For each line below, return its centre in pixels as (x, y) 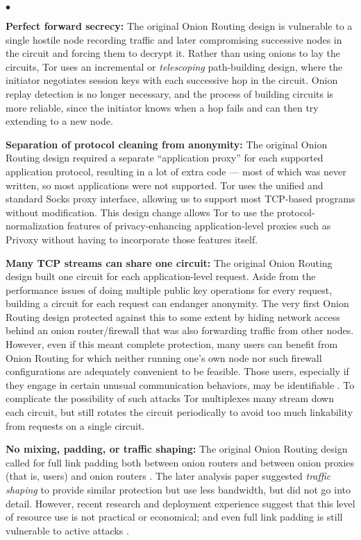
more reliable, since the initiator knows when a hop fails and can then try (162, 107)
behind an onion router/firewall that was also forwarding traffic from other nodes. (180, 330)
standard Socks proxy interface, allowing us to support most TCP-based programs (180, 199)
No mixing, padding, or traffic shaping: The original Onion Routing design (177, 449)
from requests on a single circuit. (75, 425)
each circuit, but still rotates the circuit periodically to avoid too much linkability (179, 412)
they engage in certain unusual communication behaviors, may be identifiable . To (180, 384)
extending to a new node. (59, 121)
